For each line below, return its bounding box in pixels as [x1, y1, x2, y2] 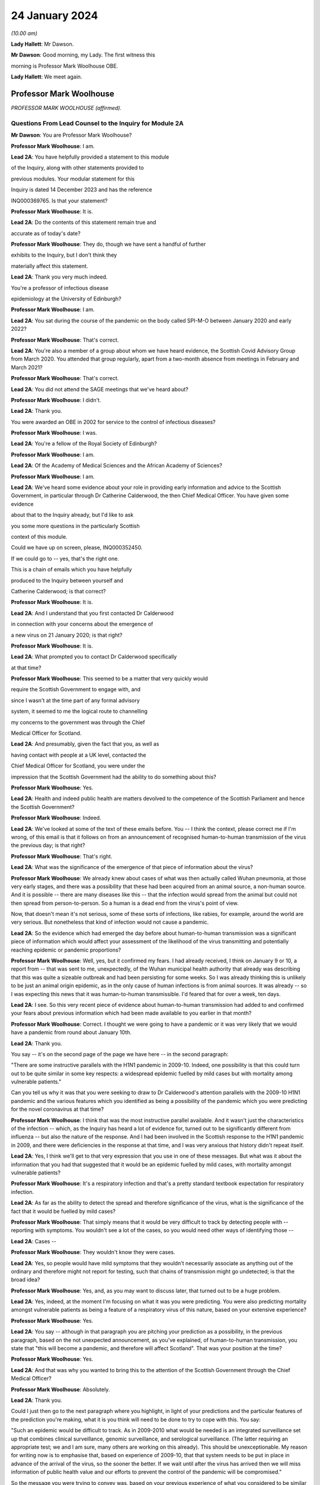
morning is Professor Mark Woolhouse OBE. [11, 62, 119, 69]
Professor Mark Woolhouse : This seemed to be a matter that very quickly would [11, 675, 209, 683]
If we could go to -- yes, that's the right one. [11, 555, 120, 562]
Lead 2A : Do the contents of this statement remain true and [11, 219, 156, 226]
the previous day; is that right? [11, 842, 85, 849]
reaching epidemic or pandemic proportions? [11, 946, 121, 953]
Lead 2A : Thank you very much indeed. [11, 273, 108, 280]
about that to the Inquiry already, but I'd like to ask [11, 511, 134, 519]
